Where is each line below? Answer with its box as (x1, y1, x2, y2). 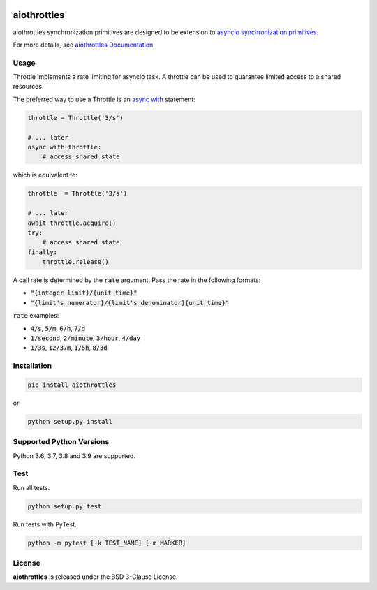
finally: (27, 248, 58, 256)
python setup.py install (27, 418, 113, 425)
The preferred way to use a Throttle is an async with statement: (13, 95, 195, 103)
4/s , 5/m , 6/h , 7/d (30, 324, 86, 332)
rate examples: (13, 311, 59, 320)
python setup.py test (27, 502, 102, 510)
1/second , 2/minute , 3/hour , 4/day (30, 334, 141, 342)
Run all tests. (13, 483, 50, 492)
